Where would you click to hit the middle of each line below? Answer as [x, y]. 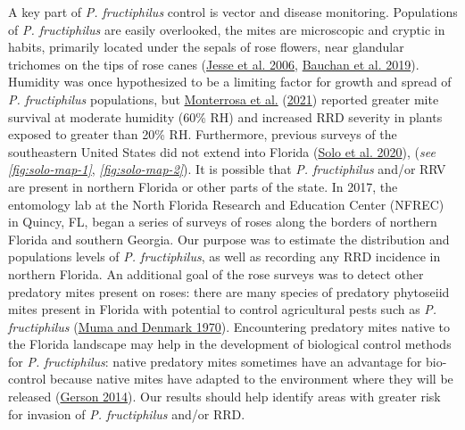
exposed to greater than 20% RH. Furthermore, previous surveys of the [203, 134]
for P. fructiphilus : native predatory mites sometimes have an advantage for [215, 361]
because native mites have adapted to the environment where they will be [252, 379]
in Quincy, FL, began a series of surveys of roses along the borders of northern [223, 222]
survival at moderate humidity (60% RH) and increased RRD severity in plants [225, 116]
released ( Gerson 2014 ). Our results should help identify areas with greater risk [224, 397]
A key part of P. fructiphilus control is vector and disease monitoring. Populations [233, 12]
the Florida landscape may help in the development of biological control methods [230, 344]
